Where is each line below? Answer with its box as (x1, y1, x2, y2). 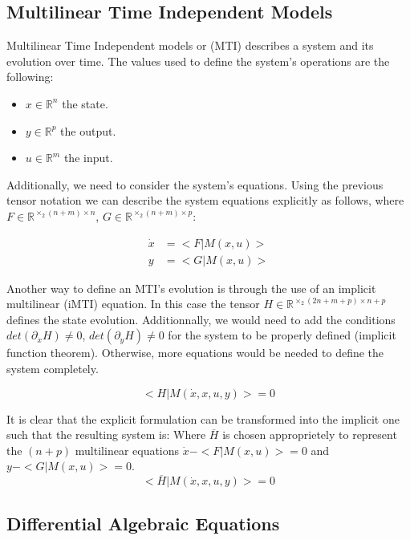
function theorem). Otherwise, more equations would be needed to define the (6, 344, 384, 361)
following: (6, 68, 54, 85)
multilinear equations (75, 441, 180, 458)
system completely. (6, 359, 99, 376)
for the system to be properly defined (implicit (168, 327, 396, 343)
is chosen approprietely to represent (222, 426, 397, 443)
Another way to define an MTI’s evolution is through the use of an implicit (6, 279, 376, 296)
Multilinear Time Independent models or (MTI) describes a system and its (6, 37, 374, 54)
